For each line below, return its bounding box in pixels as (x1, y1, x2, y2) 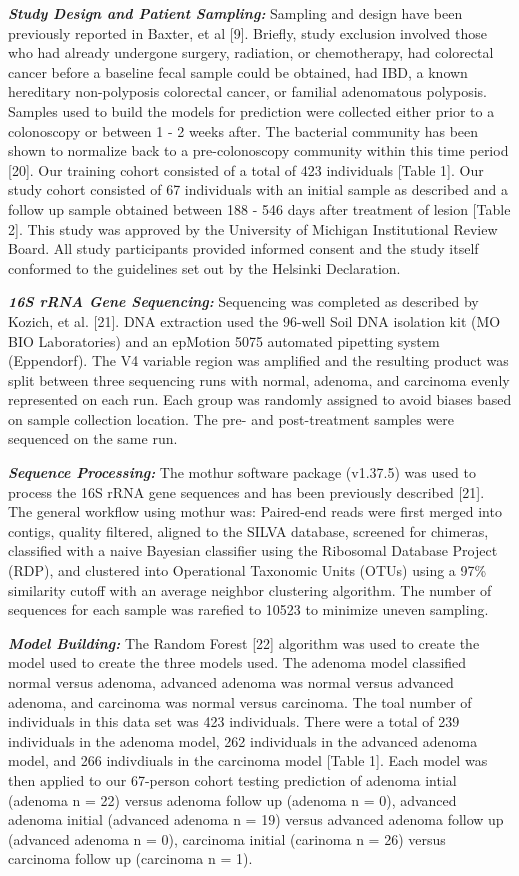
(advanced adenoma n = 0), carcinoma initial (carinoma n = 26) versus (8, 828, 446, 849)
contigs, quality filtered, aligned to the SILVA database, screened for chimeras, (8, 520, 489, 541)
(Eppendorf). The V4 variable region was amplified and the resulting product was (8, 350, 509, 371)
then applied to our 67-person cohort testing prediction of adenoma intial (8, 769, 457, 790)
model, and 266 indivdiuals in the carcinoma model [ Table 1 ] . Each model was (8, 750, 488, 771)
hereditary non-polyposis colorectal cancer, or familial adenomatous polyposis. (8, 81, 487, 102)
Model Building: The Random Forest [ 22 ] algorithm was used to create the (8, 632, 480, 653)
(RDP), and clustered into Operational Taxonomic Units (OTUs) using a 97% (8, 560, 487, 581)
